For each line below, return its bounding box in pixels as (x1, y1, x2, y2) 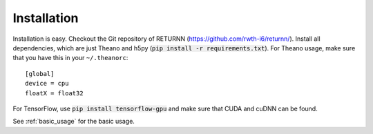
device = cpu (25, 79, 69, 88)
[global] (25, 70, 55, 77)
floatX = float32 (25, 89, 84, 97)
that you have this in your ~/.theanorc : (12, 54, 128, 62)
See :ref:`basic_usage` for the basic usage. (12, 117, 135, 126)
